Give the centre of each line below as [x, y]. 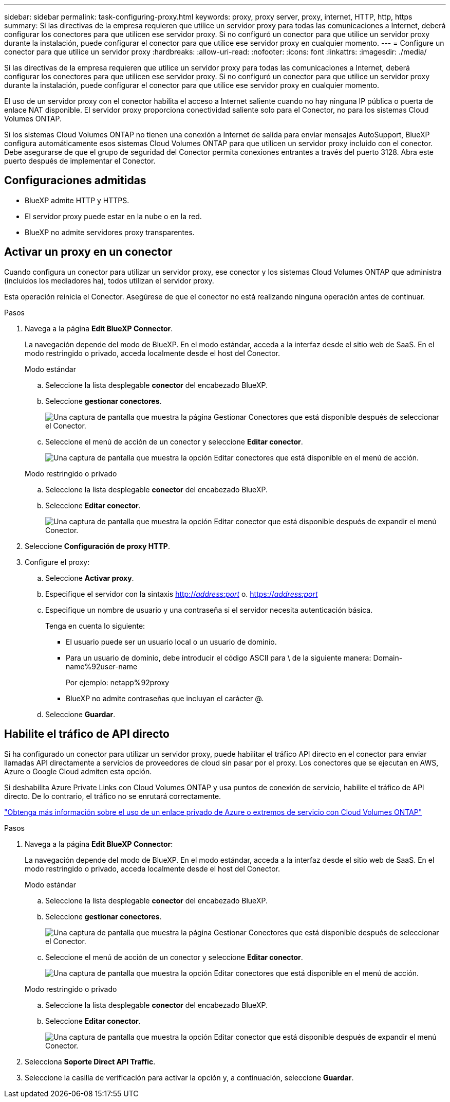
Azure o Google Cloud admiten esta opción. [78, 771]
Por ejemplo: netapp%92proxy [118, 682]
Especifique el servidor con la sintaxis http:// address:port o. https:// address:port [182, 594]
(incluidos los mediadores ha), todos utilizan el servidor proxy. [109, 280]
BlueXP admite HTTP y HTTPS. [77, 200]
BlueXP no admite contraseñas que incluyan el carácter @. [165, 698]
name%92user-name [102, 666]
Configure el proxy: [57, 562]
